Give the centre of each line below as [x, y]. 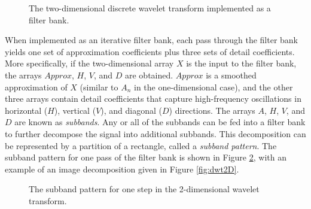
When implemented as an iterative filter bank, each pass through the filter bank [152, 40]
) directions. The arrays [212, 110]
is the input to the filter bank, [241, 63]
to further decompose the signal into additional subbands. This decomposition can [155, 133]
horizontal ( [26, 110]
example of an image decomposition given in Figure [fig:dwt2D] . [122, 169]
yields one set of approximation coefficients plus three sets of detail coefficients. [150, 51]
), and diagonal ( [131, 110]
